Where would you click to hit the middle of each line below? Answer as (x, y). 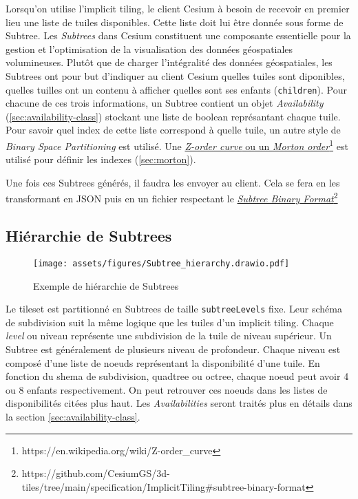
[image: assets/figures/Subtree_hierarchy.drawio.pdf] (161, 263)
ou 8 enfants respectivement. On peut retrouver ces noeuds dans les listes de (167, 389)
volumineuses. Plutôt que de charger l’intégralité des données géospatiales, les (169, 62)
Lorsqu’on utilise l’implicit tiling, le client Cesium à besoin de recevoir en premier (178, 8)
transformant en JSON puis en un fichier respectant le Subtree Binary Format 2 (172, 198)
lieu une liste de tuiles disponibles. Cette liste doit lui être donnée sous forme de (175, 22)
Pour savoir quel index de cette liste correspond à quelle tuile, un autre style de (173, 130)
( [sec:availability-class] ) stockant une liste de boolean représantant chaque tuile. (173, 116)
